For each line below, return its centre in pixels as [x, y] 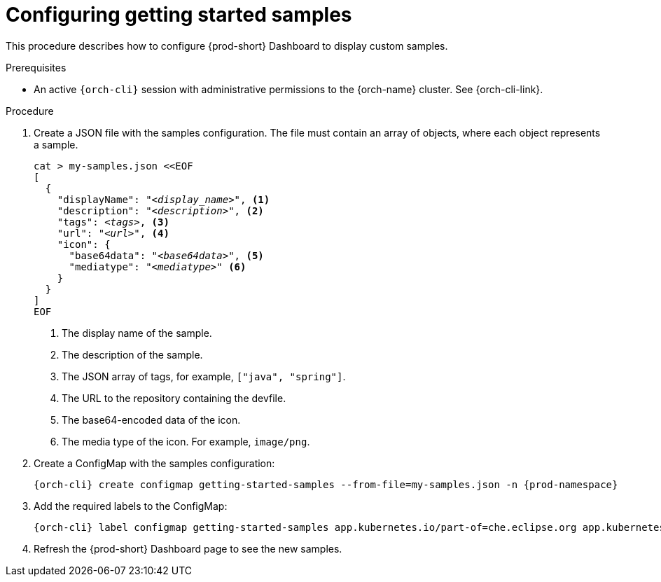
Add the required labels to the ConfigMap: [131, 506]
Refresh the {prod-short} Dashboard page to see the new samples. [188, 548]
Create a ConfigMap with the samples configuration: [154, 463]
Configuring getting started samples [179, 15]
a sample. [56, 144]
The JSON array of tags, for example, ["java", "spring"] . [204, 376]
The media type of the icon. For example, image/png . [186, 441]
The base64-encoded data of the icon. [151, 420]
